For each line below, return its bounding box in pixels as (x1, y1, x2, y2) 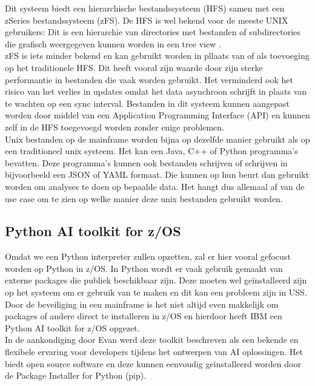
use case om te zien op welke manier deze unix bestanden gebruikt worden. (5, 192, 283, 205)
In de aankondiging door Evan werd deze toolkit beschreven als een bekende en (5, 333, 299, 346)
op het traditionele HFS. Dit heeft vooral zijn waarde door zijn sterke (5, 61, 263, 73)
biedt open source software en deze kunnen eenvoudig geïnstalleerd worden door (5, 357, 301, 370)
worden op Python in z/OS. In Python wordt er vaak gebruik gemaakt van (5, 262, 283, 274)
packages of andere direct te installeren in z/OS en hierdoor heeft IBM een (5, 310, 282, 322)
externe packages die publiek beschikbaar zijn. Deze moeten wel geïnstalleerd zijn (5, 274, 307, 286)
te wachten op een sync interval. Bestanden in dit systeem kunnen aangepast (5, 96, 290, 109)
